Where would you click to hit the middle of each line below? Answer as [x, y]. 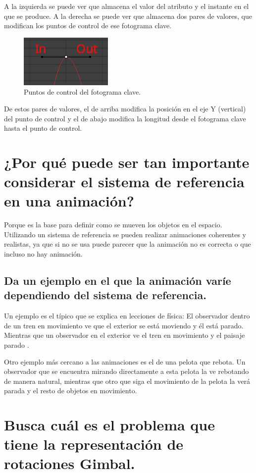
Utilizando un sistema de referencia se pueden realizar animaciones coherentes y [125, 234]
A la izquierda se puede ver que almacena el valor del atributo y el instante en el [127, 6]
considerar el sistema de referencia [124, 182]
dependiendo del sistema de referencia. [105, 295]
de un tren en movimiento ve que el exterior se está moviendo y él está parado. [124, 325]
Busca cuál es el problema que [109, 425]
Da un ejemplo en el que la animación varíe [118, 280]
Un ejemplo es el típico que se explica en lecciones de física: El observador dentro [127, 316]
